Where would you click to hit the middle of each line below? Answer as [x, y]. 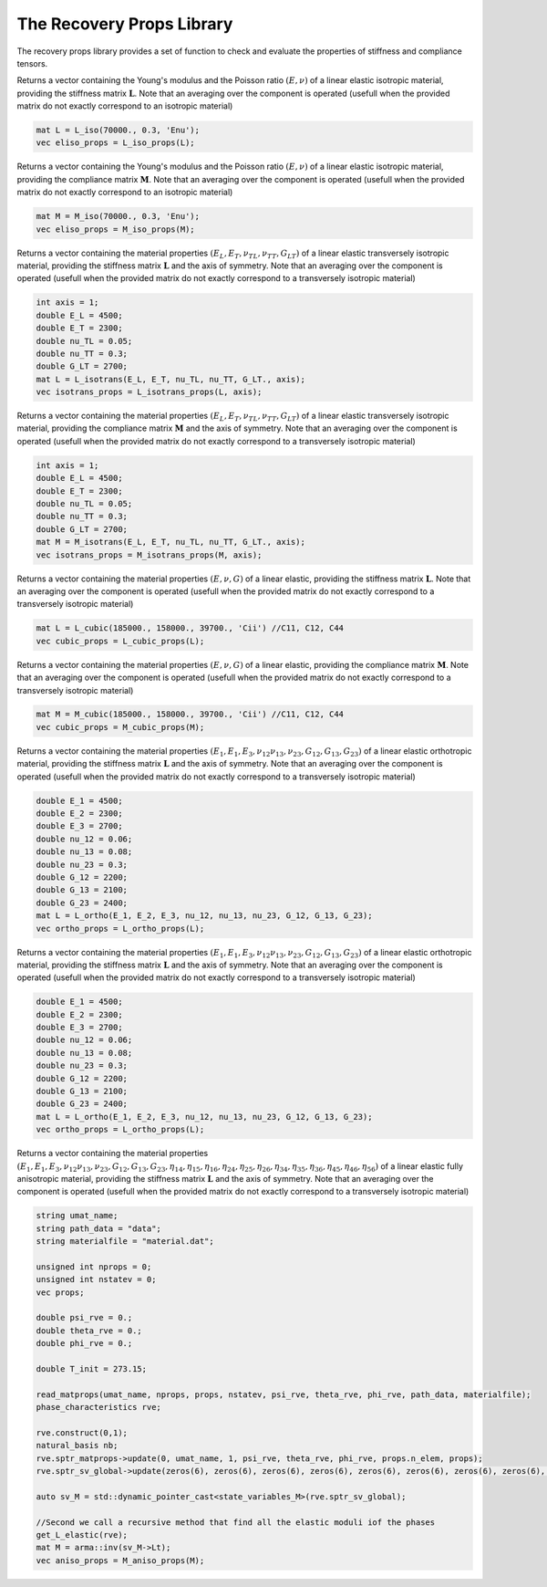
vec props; [60, 1292]
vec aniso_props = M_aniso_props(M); [120, 1560]
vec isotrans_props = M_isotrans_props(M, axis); [149, 555]
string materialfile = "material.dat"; [125, 1242]
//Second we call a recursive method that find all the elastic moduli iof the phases [236, 1522]
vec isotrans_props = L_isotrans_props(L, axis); [149, 392]
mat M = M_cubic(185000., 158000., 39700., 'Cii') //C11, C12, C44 [190, 715]
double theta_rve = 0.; [89, 1331]
